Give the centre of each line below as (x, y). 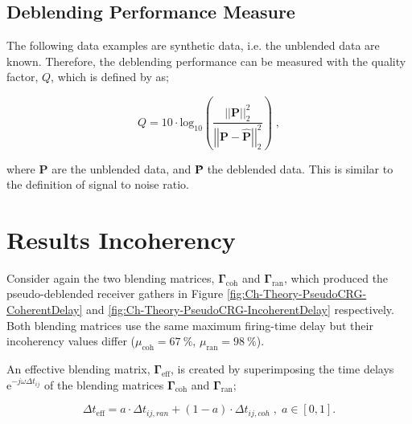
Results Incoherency (121, 239)
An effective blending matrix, (78, 369)
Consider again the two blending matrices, (111, 277)
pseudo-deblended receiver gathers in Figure (115, 294)
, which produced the (336, 277)
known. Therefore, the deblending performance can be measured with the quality (206, 61)
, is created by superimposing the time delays (282, 369)
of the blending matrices (104, 384)
